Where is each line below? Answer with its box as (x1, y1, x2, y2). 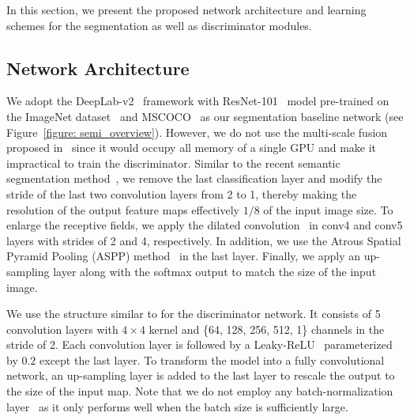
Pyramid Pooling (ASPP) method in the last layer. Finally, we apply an (6, 248, 361, 264)
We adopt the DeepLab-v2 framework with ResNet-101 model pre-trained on (6, 93, 389, 109)
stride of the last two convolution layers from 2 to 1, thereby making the (6, 185, 357, 202)
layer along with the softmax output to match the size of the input (53, 263, 377, 279)
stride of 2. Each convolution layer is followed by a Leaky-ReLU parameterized (6, 336, 393, 353)
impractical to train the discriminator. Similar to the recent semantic (6, 154, 340, 171)
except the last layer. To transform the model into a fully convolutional (39, 351, 385, 368)
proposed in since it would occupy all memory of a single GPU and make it (6, 139, 377, 156)
